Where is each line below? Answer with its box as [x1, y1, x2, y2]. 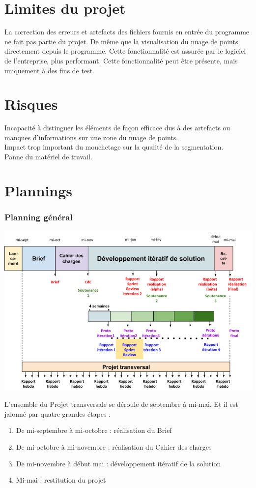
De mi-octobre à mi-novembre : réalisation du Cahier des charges [16, 441, 212, 452]
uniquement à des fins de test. [4, 65, 94, 75]
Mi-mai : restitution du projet [16, 475, 106, 485]
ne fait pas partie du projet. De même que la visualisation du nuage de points [4, 36, 238, 46]
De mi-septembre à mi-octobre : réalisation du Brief [16, 425, 172, 435]
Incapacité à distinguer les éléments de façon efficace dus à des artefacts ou [4, 122, 230, 133]
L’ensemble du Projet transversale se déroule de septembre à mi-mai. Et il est [4, 399, 238, 409]
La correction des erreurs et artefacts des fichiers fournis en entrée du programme [4, 27, 250, 37]
